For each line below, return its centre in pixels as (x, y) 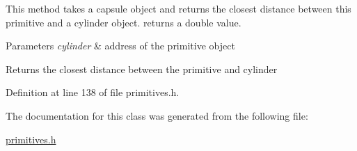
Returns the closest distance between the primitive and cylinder (142, 69)
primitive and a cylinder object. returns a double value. (124, 22)
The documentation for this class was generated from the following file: (157, 115)
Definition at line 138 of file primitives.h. (93, 92)
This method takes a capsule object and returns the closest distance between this (178, 8)
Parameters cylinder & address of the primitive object (120, 46)
